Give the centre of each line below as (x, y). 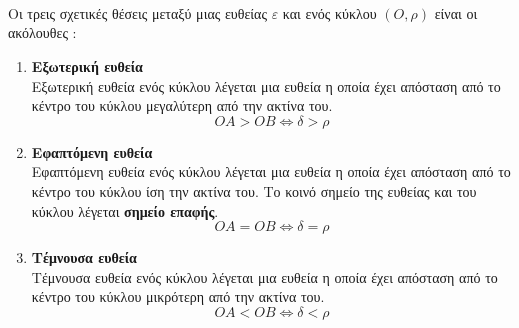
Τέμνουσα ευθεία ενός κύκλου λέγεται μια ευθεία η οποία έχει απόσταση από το (264, 276)
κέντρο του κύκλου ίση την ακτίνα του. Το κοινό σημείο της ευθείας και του (254, 190)
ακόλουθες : (42, 32)
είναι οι (456, 12)
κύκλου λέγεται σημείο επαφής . (125, 210)
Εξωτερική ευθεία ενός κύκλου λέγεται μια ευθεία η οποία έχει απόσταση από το (266, 85)
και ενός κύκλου (329, 12)
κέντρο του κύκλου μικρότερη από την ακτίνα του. (178, 296)
